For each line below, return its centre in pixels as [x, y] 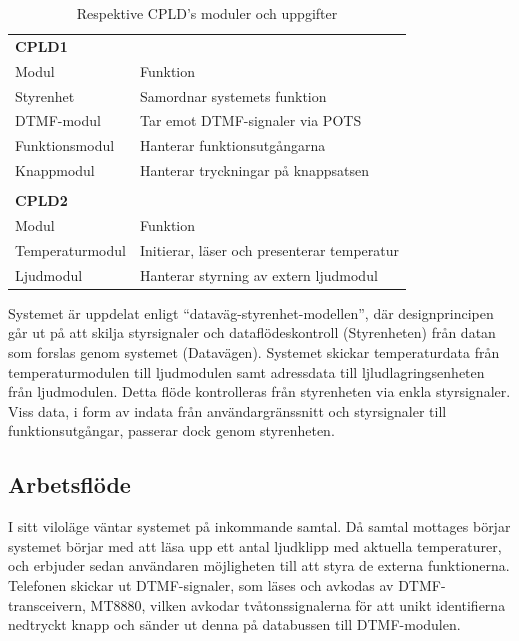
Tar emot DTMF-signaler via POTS [250, 120]
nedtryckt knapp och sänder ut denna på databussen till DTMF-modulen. [234, 624]
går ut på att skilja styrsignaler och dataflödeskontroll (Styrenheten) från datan [252, 332]
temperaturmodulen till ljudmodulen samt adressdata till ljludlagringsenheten [246, 371]
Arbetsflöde [69, 484]
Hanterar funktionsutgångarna [232, 145]
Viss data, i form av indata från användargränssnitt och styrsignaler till [227, 410]
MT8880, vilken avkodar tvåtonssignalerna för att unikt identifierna [298, 604]
